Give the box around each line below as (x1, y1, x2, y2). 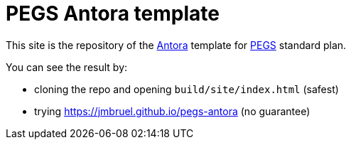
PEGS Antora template (6, 1, 220, 26)
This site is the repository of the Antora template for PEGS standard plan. (6, 38, 347, 51)
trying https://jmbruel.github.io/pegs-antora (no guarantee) (34, 104, 310, 117)
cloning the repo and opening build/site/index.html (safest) (34, 82, 339, 95)
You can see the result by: (6, 60, 128, 73)
